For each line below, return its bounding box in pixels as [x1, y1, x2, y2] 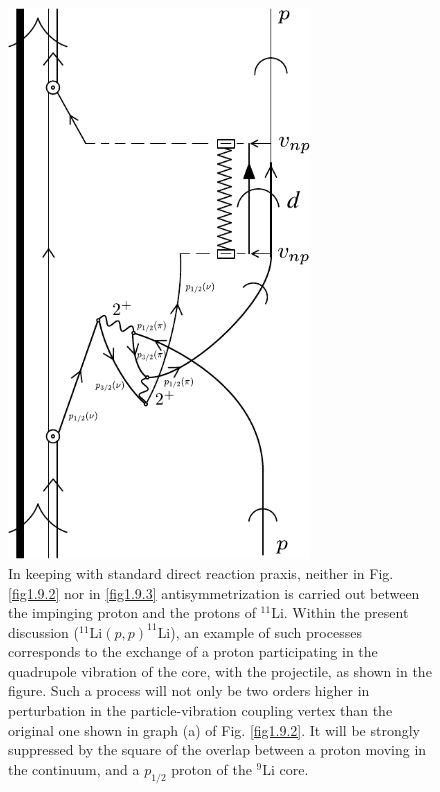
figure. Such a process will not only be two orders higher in [8, 680, 370, 701]
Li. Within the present [271, 602, 409, 623]
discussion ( [8, 621, 80, 642]
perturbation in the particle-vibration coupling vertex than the [8, 700, 393, 721]
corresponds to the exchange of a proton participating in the [8, 641, 378, 662]
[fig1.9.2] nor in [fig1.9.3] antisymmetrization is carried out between [8, 582, 420, 603]
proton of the [171, 758, 252, 779]
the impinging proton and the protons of [8, 602, 256, 623]
